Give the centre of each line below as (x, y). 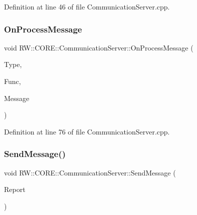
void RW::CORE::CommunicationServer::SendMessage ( (90, 172)
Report (15, 189)
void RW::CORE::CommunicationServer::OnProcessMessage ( (99, 47)
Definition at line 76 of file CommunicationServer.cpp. (87, 131)
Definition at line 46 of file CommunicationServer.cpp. (87, 6)
